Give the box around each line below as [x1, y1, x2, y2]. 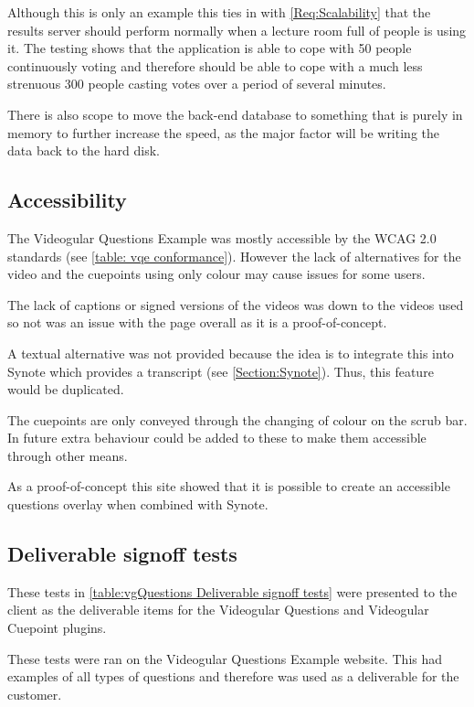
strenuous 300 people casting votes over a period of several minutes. [7, 74, 386, 93]
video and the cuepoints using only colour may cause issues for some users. [7, 264, 426, 284]
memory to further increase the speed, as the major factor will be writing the [7, 123, 439, 142]
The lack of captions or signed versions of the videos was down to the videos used [7, 295, 464, 314]
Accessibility [7, 186, 127, 214]
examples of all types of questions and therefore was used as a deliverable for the [7, 667, 459, 686]
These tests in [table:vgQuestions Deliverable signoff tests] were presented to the [7, 582, 458, 601]
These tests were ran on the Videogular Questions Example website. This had [7, 648, 443, 668]
